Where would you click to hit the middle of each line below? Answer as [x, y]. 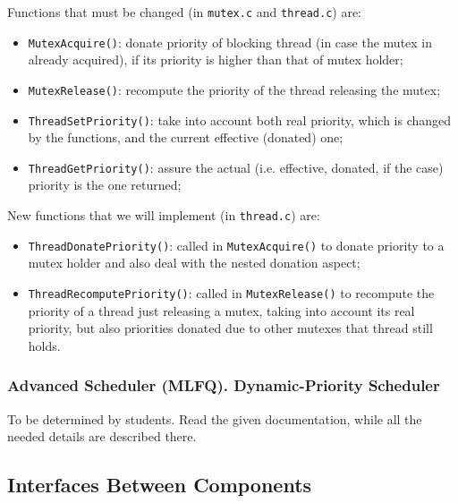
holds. [44, 345]
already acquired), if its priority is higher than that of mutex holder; [216, 60]
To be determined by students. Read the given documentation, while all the [215, 418]
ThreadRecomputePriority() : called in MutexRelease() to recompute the [231, 292]
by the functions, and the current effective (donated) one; [186, 137]
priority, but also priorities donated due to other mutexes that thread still [230, 328]
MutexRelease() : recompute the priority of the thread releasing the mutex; [234, 89]
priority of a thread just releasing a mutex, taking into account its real [221, 310]
